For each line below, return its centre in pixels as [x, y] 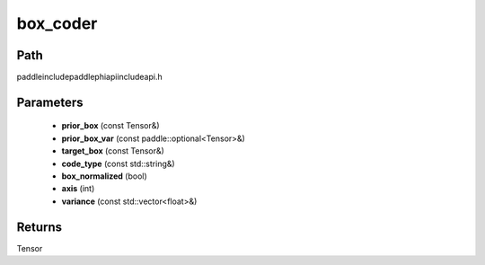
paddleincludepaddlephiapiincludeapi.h [89, 77]
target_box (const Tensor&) [113, 151]
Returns [40, 227]
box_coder [57, 23]
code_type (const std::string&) [118, 163]
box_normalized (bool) [104, 176]
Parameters [50, 102]
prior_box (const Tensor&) [111, 126]
